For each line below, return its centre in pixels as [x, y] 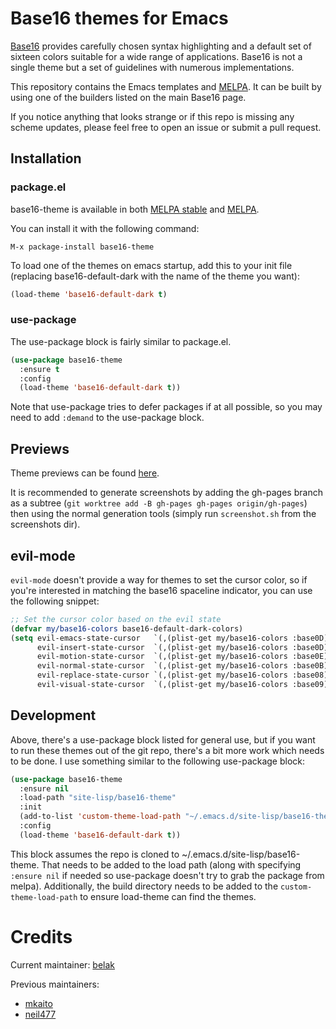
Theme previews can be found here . [85, 473]
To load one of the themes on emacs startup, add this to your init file [151, 265]
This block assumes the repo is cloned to [95, 854]
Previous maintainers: [55, 984]
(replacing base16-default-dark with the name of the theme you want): [155, 276]
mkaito [38, 1003]
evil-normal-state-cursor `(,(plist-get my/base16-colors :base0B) [182, 666]
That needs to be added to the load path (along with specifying [171, 864]
